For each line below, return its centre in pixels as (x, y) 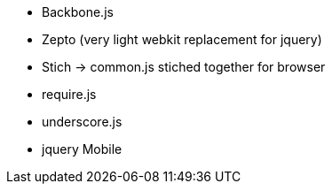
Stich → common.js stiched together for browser (184, 67)
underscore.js (82, 122)
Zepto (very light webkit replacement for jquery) (182, 39)
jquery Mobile (82, 149)
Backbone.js (78, 12)
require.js (69, 94)
